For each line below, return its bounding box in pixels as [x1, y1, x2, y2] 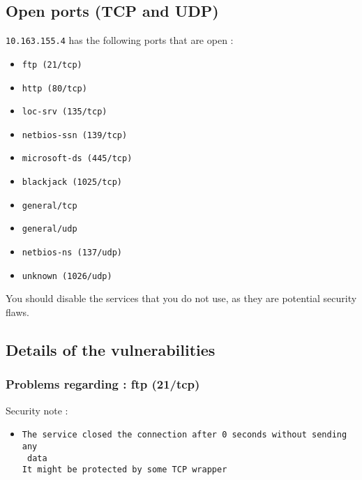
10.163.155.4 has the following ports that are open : [6, 33, 234, 47]
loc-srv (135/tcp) [22, 107, 107, 117]
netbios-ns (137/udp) [22, 248, 122, 258]
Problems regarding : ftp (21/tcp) [6, 375, 200, 393]
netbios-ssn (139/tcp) [22, 130, 128, 140]
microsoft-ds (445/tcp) [22, 153, 133, 164]
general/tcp [22, 200, 77, 211]
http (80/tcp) [22, 83, 87, 93]
